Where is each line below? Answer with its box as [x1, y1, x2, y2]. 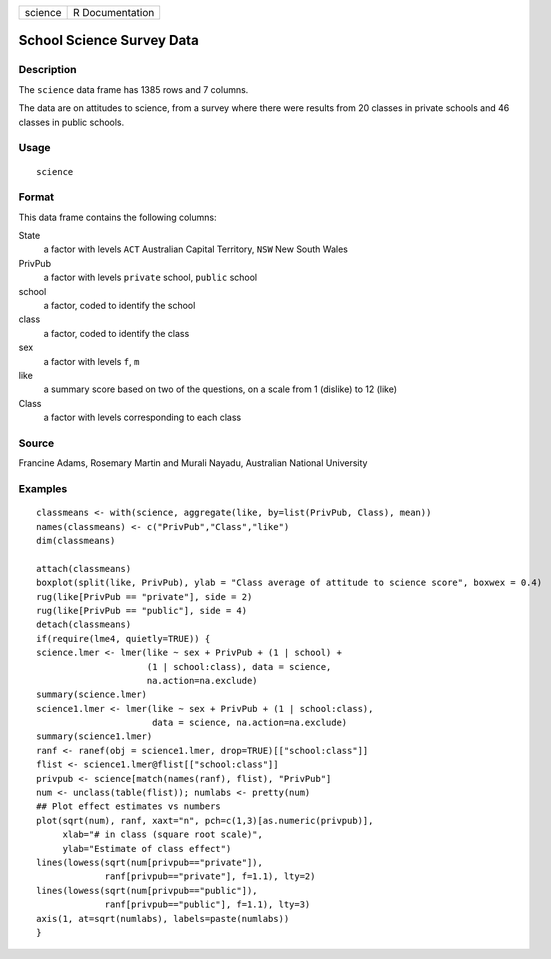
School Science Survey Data [18, 32, 199, 49]
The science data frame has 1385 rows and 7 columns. [18, 83, 249, 95]
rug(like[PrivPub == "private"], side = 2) [36, 591, 253, 602]
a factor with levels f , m [43, 355, 140, 367]
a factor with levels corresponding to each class [43, 411, 242, 424]
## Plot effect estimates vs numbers [36, 801, 222, 812]
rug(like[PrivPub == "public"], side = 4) [36, 605, 248, 616]
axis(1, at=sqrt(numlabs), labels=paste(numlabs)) [36, 913, 290, 924]
